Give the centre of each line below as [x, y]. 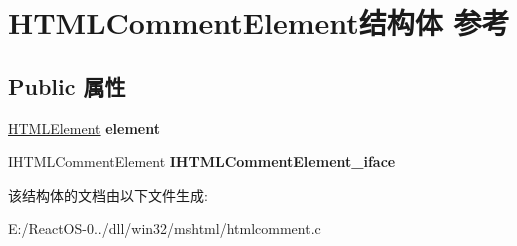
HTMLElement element [84, 127]
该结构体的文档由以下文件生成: [108, 194]
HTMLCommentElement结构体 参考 [259, 22]
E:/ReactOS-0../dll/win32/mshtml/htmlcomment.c [164, 228]
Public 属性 [67, 85]
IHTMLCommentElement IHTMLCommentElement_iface [202, 161]
